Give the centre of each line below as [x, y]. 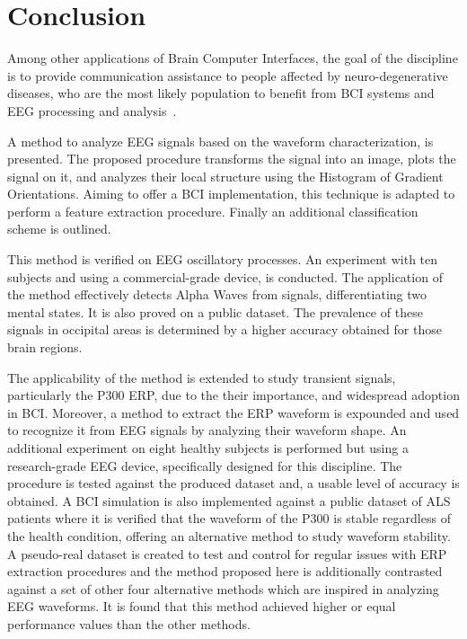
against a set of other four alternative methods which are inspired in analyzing [223, 588]
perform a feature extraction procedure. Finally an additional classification [213, 211]
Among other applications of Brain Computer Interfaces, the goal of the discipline [233, 58]
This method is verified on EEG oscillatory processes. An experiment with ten [223, 259]
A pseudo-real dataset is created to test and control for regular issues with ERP [227, 553]
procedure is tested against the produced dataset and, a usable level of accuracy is [233, 483]
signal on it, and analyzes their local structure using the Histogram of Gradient [225, 176]
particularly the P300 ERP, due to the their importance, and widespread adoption [233, 395]
